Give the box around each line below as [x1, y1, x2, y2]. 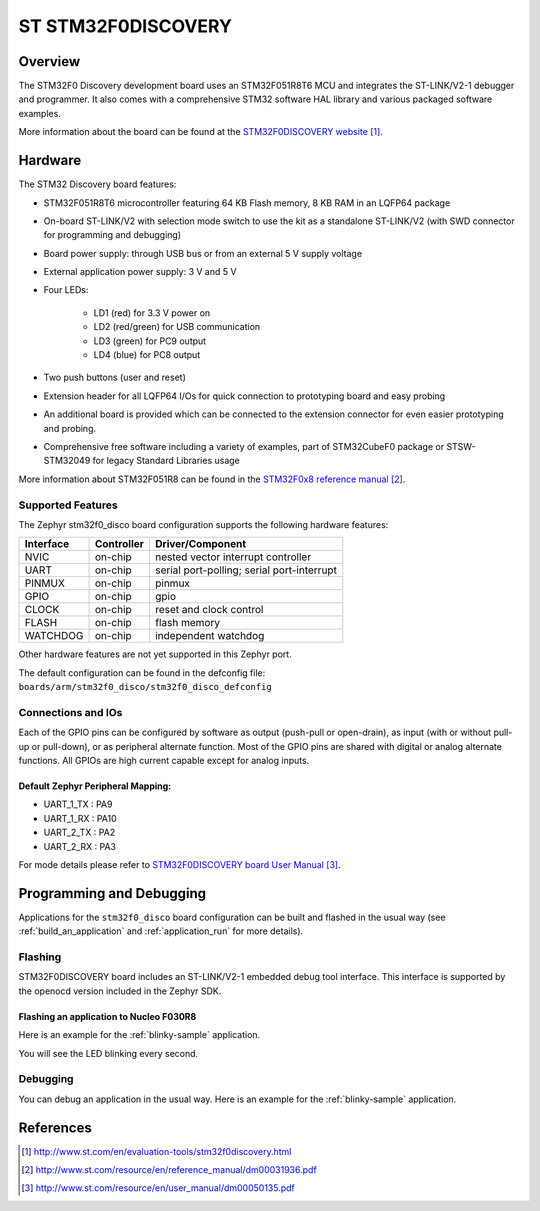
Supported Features [18, 498, 119, 512]
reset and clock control [155, 603, 264, 617]
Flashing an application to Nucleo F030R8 [18, 1010, 197, 1022]
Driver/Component [155, 537, 247, 551]
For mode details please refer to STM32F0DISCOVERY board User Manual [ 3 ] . [18, 858, 341, 870]
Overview [18, 53, 81, 70]
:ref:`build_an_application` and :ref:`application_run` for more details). [18, 925, 304, 937]
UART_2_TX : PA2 [43, 826, 116, 839]
